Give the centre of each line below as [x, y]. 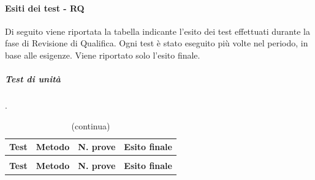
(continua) [91, 125]
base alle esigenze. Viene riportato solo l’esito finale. [103, 55]
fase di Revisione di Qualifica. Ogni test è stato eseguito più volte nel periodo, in [157, 43]
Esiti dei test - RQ [45, 8]
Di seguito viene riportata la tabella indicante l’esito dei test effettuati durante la [157, 31]
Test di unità [33, 79]
